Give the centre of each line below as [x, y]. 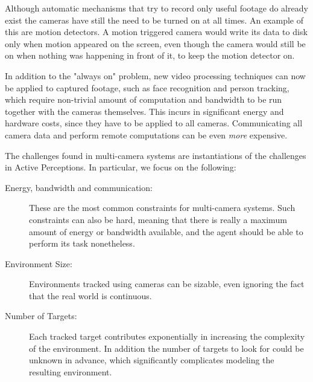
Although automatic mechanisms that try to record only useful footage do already [156, 8]
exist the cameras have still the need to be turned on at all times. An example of [154, 20]
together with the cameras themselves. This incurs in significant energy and [144, 111]
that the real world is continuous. [90, 295]
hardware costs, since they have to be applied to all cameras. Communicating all [154, 123]
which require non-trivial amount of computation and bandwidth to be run [144, 99]
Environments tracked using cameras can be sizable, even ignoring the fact [167, 284]
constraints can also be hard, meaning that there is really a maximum [158, 219]
